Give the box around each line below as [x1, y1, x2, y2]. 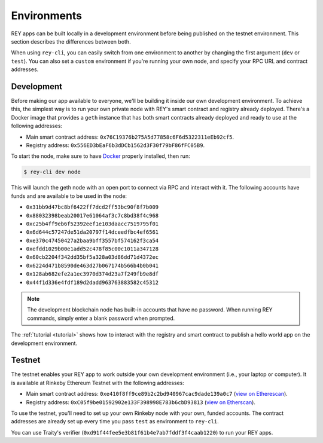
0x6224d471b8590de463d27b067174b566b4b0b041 [26, 262, 159, 269]
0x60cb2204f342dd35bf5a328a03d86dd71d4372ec [26, 254, 159, 261]
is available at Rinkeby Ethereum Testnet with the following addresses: [11, 379, 185, 386]
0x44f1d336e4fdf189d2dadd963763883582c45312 [26, 279, 159, 286]
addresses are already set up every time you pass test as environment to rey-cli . [11, 418, 220, 425]
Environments [11, 9, 83, 22]
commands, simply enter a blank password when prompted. [27, 314, 175, 322]
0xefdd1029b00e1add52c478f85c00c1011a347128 [26, 246, 159, 252]
